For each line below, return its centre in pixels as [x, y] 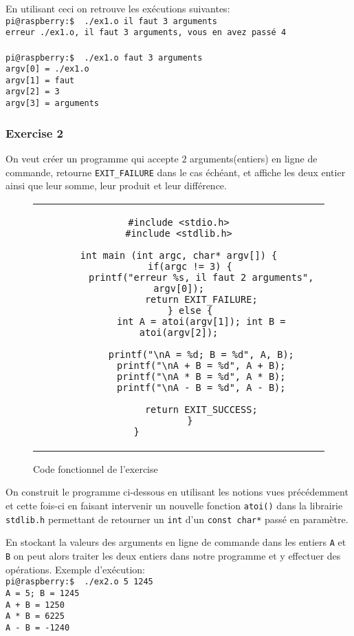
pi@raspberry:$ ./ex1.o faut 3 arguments [104, 57]
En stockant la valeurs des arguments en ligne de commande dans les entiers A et [176, 542]
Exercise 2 [34, 132]
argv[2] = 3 [33, 92]
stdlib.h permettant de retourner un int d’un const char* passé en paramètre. [177, 519]
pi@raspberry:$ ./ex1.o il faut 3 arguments [111, 21]
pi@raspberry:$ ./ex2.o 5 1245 [79, 582]
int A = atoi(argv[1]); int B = [201, 321]
